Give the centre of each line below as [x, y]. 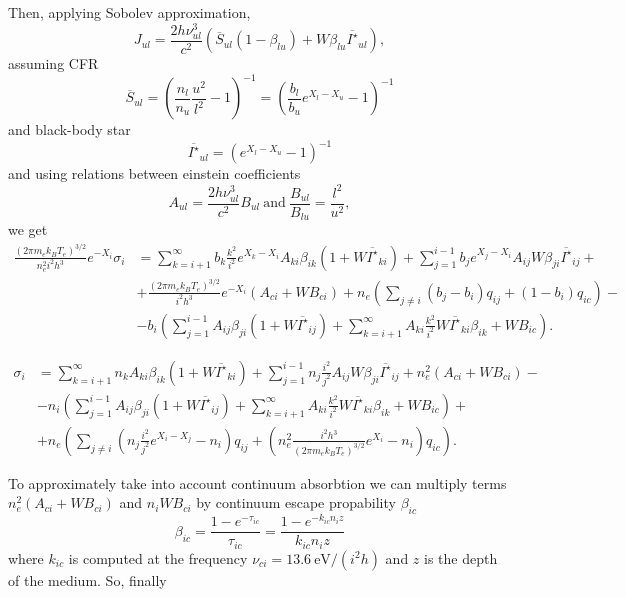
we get [28, 229]
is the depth [461, 557]
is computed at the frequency [158, 557]
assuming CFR [53, 63]
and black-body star [69, 129]
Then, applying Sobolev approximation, [129, 12]
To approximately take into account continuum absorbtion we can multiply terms [257, 482]
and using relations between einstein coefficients [154, 173]
